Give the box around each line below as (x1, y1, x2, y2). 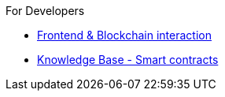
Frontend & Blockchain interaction (37, 28, 212, 42)
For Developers (6, 4, 85, 17)
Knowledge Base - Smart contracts (37, 53, 219, 66)
